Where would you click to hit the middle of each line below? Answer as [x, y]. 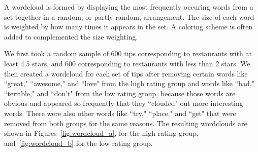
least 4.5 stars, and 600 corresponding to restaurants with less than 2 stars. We [127, 63]
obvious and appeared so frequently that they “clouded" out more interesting [124, 103]
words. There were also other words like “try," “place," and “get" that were [120, 113]
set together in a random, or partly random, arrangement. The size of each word [129, 16]
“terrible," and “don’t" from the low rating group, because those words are [120, 93]
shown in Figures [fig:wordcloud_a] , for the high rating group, [101, 133]
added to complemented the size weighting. [71, 36]
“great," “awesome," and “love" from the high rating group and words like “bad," [130, 83]
